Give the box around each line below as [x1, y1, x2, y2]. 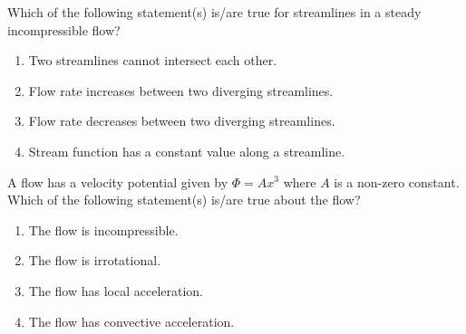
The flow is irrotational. [28, 251, 161, 270]
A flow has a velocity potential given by [7, 172, 228, 191]
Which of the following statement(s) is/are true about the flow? [7, 190, 361, 209]
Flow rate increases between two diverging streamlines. [28, 81, 334, 100]
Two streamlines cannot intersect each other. [28, 51, 277, 70]
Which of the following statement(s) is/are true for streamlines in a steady [7, 3, 422, 21]
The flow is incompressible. [28, 220, 179, 239]
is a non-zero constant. [334, 172, 460, 191]
